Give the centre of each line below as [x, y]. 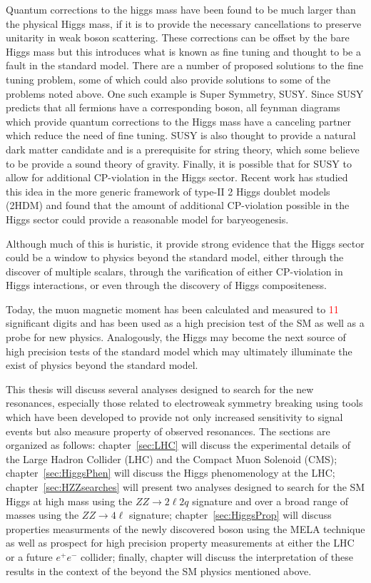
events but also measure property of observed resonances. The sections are [168, 431]
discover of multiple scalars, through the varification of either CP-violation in [174, 271]
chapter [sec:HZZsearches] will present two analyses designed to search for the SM [185, 487]
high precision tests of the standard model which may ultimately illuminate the [179, 351]
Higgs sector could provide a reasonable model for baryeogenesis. [147, 219]
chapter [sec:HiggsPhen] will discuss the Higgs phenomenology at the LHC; [171, 473]
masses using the [42, 515]
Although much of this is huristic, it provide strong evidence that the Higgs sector [185, 243]
